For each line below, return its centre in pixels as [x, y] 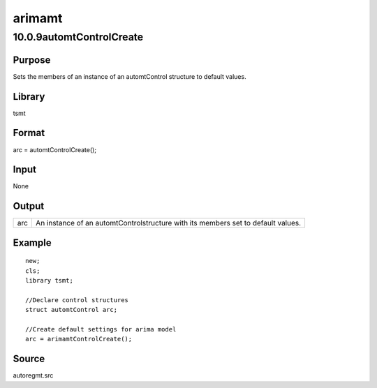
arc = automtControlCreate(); [55, 149]
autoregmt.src [33, 375]
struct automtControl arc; [72, 310]
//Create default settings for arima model [101, 329]
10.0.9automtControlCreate [78, 37]
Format [29, 133]
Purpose [32, 60]
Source [29, 359]
